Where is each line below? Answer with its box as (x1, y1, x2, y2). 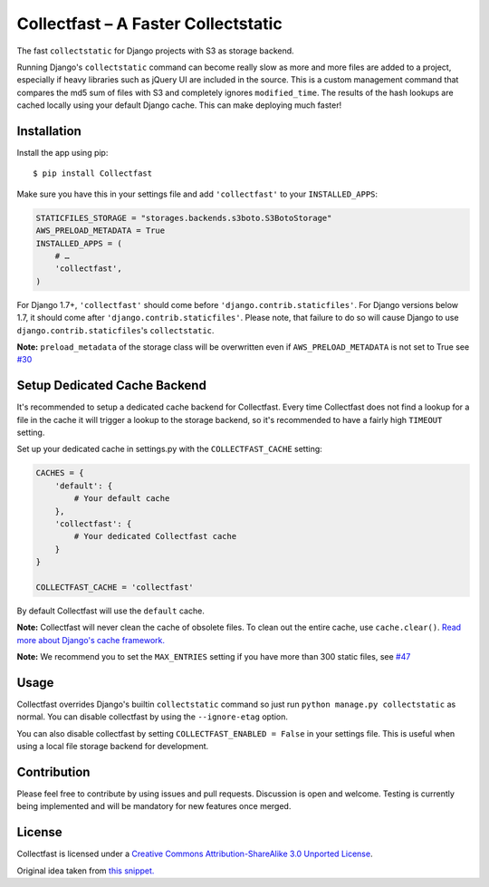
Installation (16, 123, 81, 139)
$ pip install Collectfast (33, 169, 153, 178)
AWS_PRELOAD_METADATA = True (35, 226, 166, 236)
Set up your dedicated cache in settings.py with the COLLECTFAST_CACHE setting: (16, 444, 323, 455)
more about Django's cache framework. (16, 634, 166, 645)
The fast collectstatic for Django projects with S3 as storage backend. (16, 45, 294, 56)
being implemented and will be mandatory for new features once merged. (16, 801, 292, 812)
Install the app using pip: (16, 148, 109, 159)
